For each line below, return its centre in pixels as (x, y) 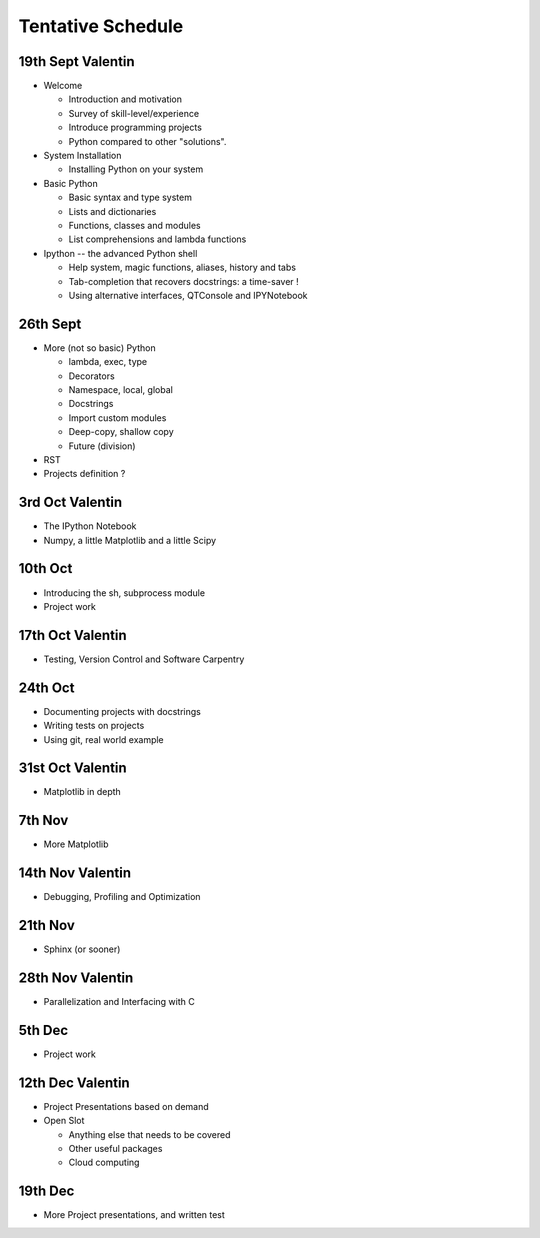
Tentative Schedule (101, 26)
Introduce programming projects (135, 127)
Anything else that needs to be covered (149, 1134)
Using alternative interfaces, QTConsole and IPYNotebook (188, 295)
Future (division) (102, 446)
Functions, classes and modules (134, 225)
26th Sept (50, 323)
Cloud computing (104, 1162)
